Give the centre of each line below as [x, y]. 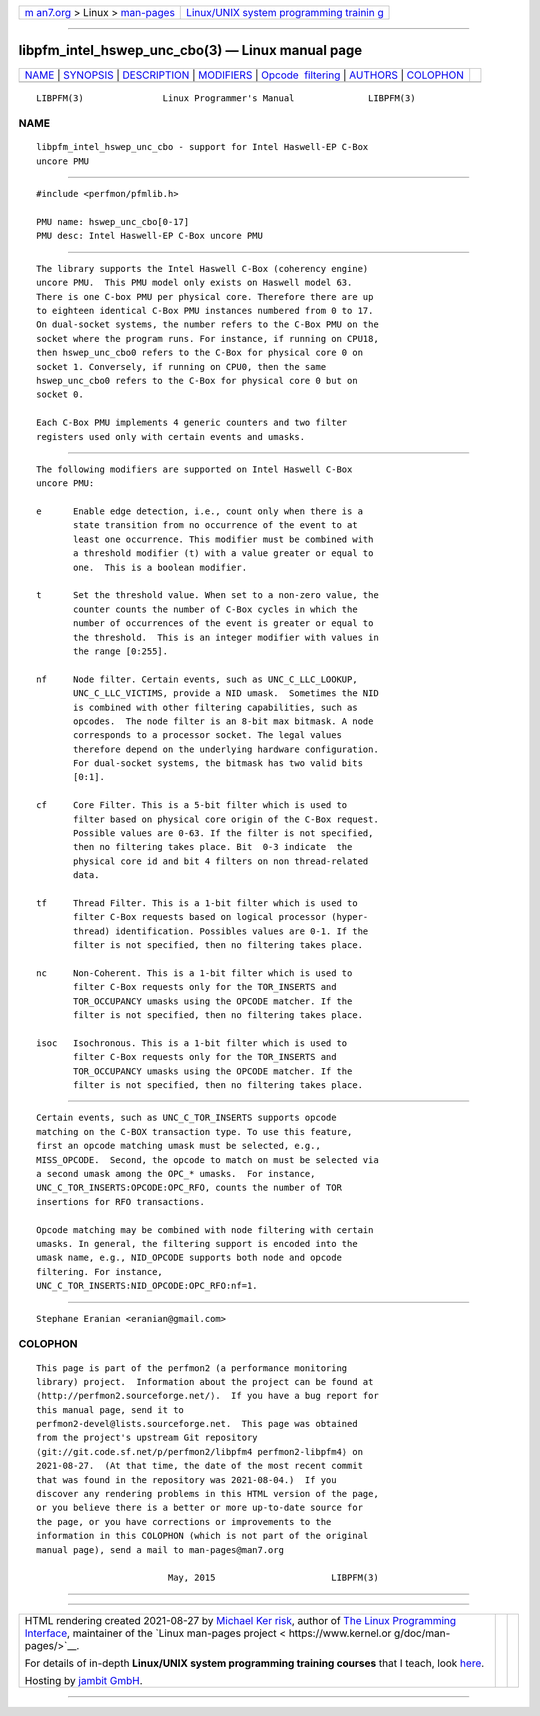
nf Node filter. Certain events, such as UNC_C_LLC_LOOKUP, [197, 679]
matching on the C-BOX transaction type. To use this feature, [194, 1131]
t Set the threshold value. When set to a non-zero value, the [207, 595]
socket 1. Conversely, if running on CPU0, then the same [181, 366]
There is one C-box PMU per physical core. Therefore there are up [205, 296]
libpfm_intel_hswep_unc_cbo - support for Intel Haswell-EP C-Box [202, 147]
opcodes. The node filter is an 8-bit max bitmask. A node [223, 721]
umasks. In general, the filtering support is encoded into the [197, 1243]
